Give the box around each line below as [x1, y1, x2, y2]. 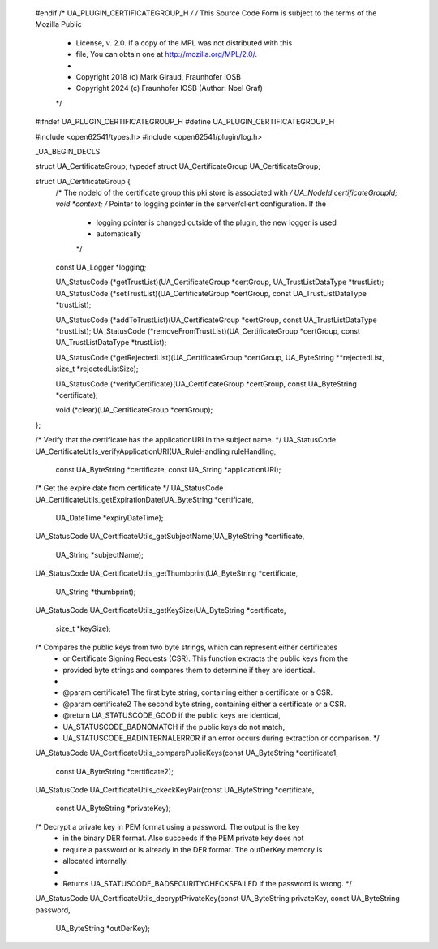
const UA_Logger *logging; [55, 262, 147, 272]
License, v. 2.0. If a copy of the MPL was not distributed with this [75, 37, 293, 48]
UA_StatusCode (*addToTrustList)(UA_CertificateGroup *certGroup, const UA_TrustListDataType [55, 315, 377, 325]
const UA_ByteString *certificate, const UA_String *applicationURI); [55, 464, 281, 474]
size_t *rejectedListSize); [55, 364, 139, 373]
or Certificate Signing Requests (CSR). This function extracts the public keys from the [62, 654, 349, 663]
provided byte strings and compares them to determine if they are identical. [62, 665, 316, 675]
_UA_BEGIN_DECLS [35, 146, 101, 156]
